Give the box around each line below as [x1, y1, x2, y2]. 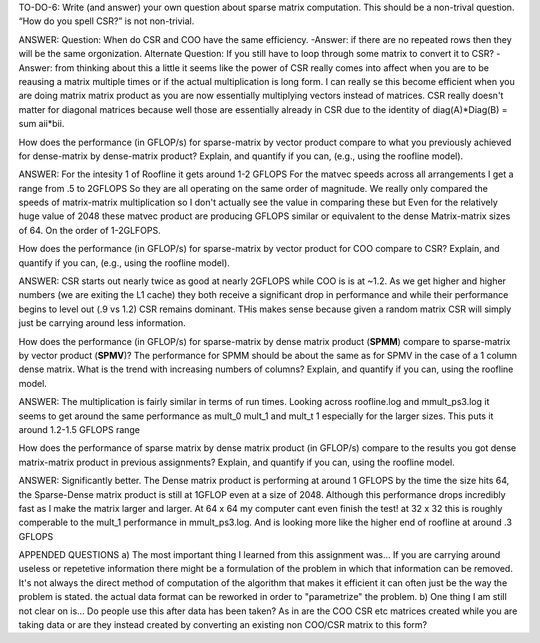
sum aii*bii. [18, 118, 65, 130]
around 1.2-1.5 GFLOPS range [18, 423, 140, 435]
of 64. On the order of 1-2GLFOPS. [18, 224, 161, 236]
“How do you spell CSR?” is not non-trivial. [18, 15, 195, 27]
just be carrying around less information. [18, 317, 187, 329]
